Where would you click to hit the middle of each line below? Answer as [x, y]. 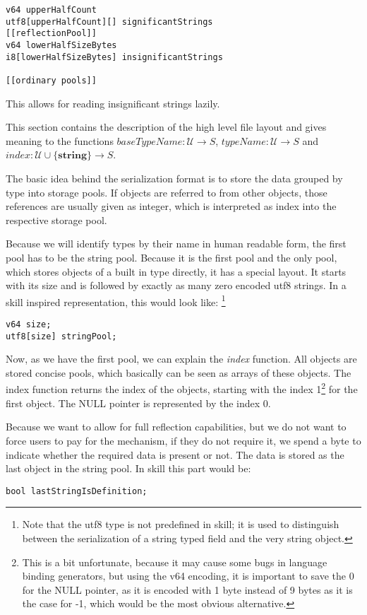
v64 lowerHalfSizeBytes [61, 45]
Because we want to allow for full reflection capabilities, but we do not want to [176, 427]
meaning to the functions [60, 140]
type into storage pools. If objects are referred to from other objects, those [167, 192]
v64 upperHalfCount [51, 10]
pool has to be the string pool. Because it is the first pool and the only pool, [172, 257]
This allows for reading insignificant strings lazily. [113, 103]
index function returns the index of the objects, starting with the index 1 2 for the [182, 388]
